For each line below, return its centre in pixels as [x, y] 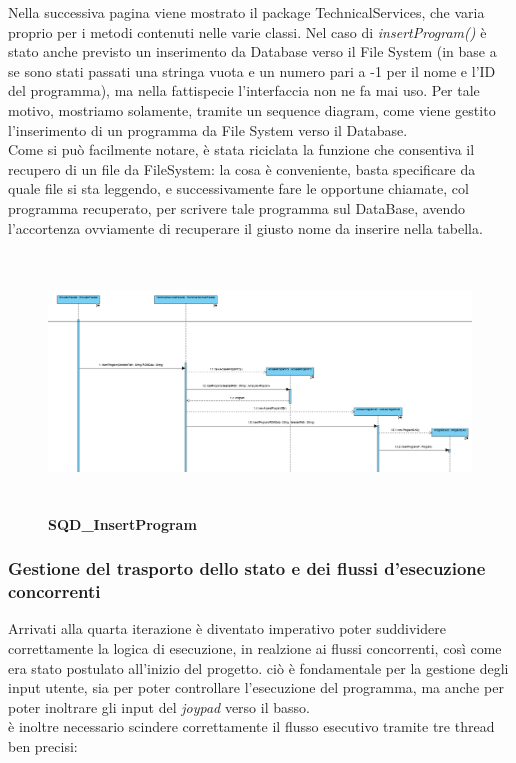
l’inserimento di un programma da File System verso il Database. [208, 129]
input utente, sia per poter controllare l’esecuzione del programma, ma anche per [256, 687]
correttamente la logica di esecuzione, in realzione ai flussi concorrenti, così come [255, 648]
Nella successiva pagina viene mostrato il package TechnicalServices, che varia [246, 12]
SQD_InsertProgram [122, 523]
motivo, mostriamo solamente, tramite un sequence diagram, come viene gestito [252, 109]
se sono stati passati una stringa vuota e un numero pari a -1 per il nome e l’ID [252, 70]
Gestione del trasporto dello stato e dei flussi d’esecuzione [247, 568]
